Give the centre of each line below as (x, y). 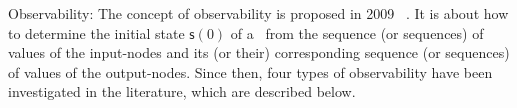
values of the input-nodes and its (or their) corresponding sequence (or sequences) (259, 52)
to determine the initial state (96, 32)
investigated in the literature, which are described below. (182, 91)
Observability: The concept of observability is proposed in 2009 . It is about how (258, 13)
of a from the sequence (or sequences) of (357, 32)
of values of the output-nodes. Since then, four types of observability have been (250, 71)
